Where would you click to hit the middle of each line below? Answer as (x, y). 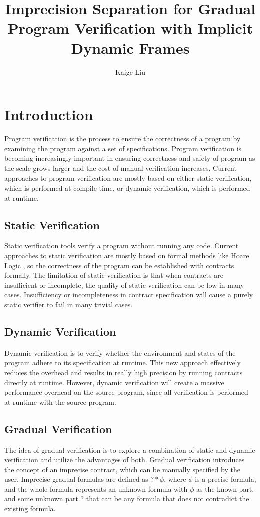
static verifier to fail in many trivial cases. (68, 304)
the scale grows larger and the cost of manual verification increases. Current (120, 168)
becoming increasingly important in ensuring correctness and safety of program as (130, 158)
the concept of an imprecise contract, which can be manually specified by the (122, 469)
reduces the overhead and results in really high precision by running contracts (123, 372)
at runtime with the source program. (60, 401)
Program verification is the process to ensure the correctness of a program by (122, 139)
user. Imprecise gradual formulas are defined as (76, 479)
